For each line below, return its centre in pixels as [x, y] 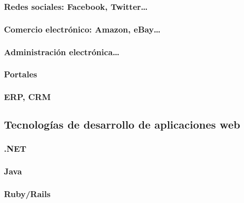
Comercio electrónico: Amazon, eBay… [82, 29]
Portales [21, 74]
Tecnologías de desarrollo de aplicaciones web [122, 124]
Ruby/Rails [27, 193]
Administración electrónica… [62, 51]
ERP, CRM [27, 97]
